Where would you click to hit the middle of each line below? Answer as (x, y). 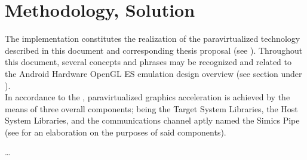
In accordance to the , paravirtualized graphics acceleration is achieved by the (148, 97)
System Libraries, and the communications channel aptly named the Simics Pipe (152, 120)
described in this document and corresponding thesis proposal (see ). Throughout (154, 50)
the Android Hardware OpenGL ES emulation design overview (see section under (153, 73)
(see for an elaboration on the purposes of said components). (116, 132)
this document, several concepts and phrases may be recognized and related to (148, 62)
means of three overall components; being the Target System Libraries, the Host (151, 108)
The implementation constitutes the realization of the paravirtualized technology (153, 39)
